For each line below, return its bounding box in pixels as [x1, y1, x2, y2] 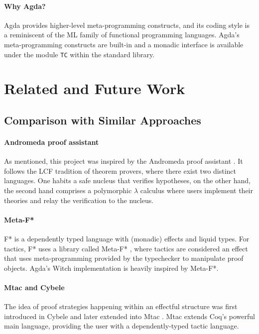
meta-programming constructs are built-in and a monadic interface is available [4, 39, 244, 49]
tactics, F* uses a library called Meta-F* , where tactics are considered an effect [4, 243, 248, 253]
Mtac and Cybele [4, 282, 65, 292]
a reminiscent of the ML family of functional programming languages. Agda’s [4, 29, 240, 40]
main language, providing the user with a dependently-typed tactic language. [4, 321, 239, 331]
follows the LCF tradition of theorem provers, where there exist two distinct [4, 165, 237, 176]
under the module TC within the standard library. [4, 49, 155, 59]
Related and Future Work [4, 78, 185, 99]
